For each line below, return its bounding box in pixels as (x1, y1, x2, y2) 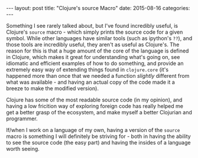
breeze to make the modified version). (6, 85, 99, 92)
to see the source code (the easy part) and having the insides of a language (6, 139, 191, 146)
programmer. (6, 115, 38, 122)
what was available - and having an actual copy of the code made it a (6, 78, 176, 85)
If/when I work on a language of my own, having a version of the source (6, 127, 180, 133)
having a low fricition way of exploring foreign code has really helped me (6, 103, 183, 110)
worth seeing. (6, 146, 40, 152)
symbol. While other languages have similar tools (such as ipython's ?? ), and (6, 35, 193, 42)
